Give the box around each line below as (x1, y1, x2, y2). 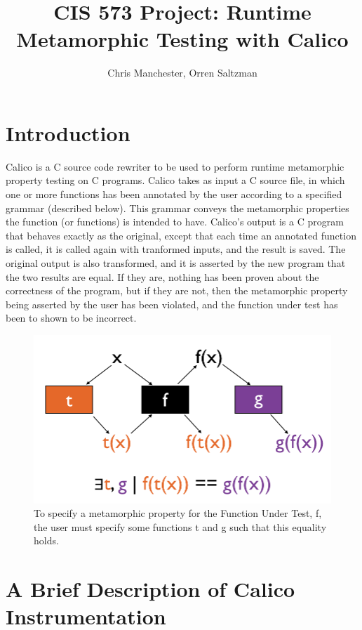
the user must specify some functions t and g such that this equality (34, 519, 327, 534)
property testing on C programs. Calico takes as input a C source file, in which (6, 173, 345, 188)
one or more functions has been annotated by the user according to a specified (6, 187, 342, 202)
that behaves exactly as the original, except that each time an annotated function (6, 228, 356, 242)
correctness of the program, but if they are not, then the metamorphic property (6, 283, 348, 298)
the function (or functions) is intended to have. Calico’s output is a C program (6, 214, 344, 229)
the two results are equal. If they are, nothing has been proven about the (6, 269, 319, 284)
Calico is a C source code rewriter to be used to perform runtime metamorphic (6, 159, 344, 173)
